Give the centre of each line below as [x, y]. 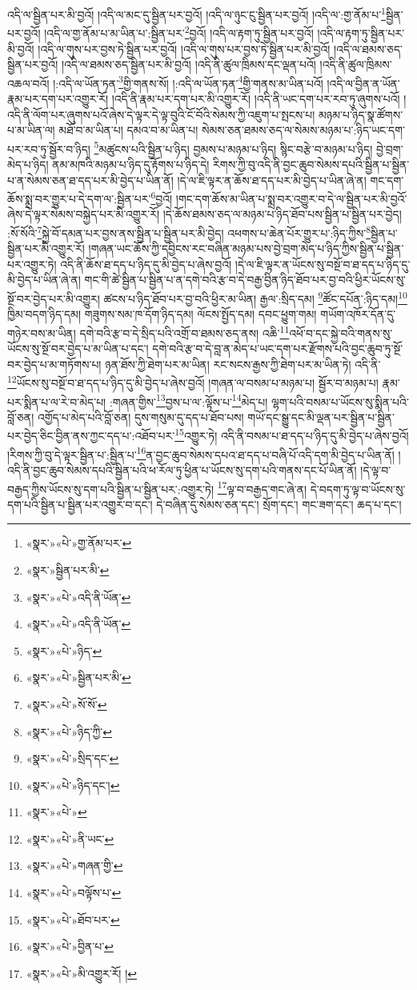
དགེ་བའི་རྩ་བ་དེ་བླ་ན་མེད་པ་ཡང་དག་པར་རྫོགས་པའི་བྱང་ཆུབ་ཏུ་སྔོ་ [278, 349]
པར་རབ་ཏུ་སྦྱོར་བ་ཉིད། [49, 148]
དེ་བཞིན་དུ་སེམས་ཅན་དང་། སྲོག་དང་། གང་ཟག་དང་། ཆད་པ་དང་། [279, 504]
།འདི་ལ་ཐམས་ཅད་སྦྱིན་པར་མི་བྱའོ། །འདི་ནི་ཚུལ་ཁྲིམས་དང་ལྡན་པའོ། [188, 64]
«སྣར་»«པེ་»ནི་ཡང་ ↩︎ [70, 838]
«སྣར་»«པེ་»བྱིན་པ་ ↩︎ [70, 946]
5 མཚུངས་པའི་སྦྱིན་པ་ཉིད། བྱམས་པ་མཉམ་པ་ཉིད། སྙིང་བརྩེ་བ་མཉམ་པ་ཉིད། [233, 147]
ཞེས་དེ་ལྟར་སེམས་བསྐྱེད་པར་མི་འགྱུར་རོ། [84, 214]
